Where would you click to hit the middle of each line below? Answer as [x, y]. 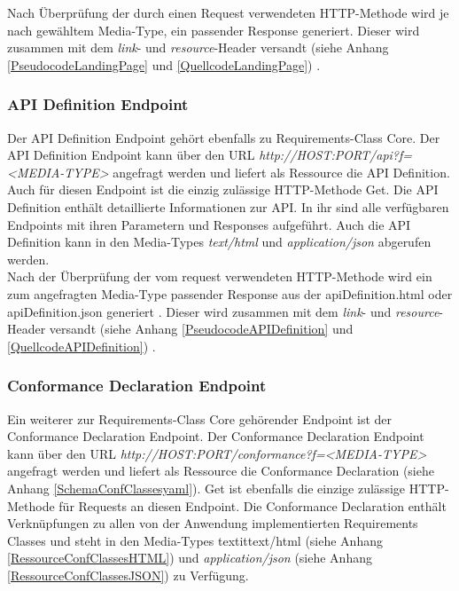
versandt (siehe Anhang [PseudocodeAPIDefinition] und [201, 329]
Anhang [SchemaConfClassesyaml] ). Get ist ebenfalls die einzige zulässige [206, 488]
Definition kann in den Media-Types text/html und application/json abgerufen [219, 242]
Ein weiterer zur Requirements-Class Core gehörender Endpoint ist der [200, 418]
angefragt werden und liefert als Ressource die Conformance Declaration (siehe [221, 471]
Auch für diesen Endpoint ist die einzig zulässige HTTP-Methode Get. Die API [223, 189]
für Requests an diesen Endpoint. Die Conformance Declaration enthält [253, 505]
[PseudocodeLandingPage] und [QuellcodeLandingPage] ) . [164, 64]
